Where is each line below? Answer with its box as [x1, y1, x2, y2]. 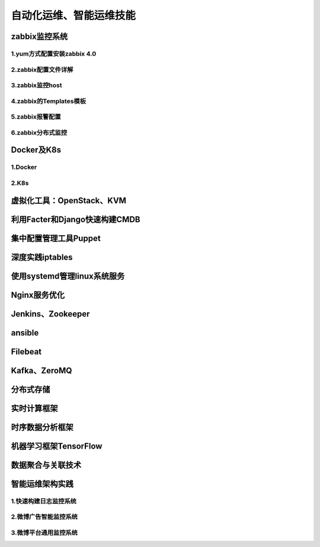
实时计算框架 [11, 403, 58, 413]
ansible [11, 328, 39, 338]
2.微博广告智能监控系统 [11, 513, 78, 521]
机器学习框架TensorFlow [11, 441, 103, 451]
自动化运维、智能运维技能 [11, 9, 136, 22]
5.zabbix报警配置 [11, 113, 62, 121]
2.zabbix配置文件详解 [11, 65, 73, 73]
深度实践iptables [11, 252, 73, 262]
